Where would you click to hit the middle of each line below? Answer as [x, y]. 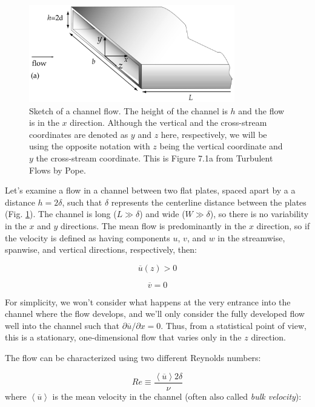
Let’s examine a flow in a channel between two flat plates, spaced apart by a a [150, 190]
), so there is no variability [259, 214]
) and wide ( [162, 214]
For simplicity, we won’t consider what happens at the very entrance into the [148, 301]
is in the [44, 122]
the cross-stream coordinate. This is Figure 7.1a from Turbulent [154, 158]
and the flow [261, 110]
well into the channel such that [62, 325]
